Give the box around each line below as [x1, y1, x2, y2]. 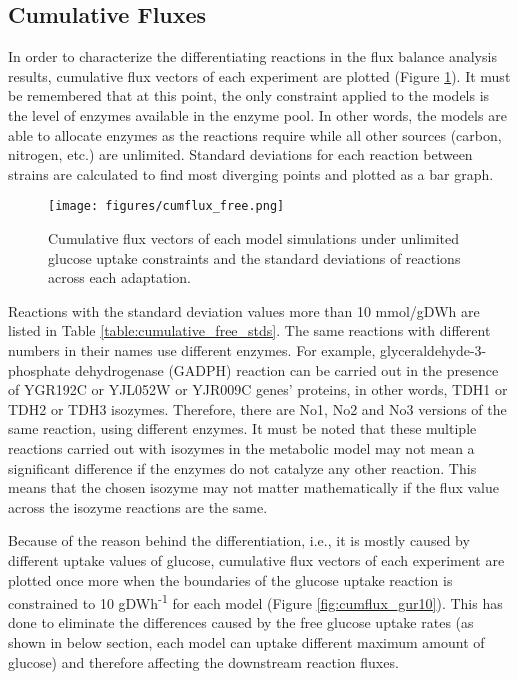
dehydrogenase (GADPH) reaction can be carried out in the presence [74, 359, 499, 380]
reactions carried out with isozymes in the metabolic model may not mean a [8, 437, 475, 458]
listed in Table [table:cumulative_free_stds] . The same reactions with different [8, 320, 491, 341]
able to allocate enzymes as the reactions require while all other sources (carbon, [8, 124, 502, 145]
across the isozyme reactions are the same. [8, 496, 268, 517]
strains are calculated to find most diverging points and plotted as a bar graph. [8, 163, 494, 184]
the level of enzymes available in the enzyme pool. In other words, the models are [8, 104, 507, 125]
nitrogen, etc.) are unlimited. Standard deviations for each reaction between [8, 144, 473, 165]
